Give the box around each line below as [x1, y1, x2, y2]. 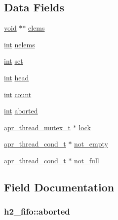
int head [4, 72, 29, 82]
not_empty [74, 139, 108, 149]
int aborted [4, 106, 38, 116]
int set [4, 56, 23, 66]
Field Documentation [4, 179, 115, 194]
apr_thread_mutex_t [4, 122, 71, 132]
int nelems [4, 39, 35, 49]
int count [4, 89, 32, 99]
